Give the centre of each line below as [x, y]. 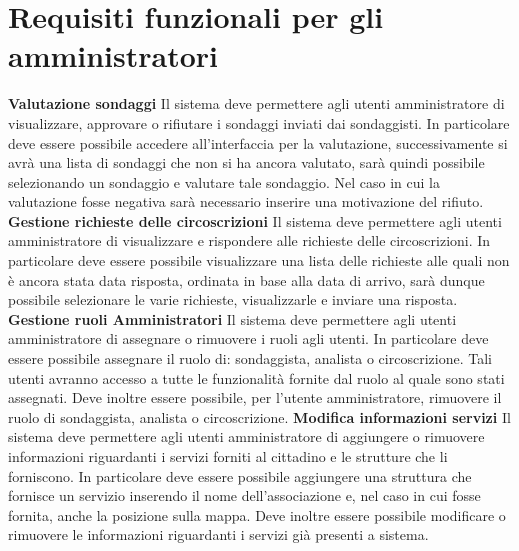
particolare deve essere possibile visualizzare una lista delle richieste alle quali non [259, 260]
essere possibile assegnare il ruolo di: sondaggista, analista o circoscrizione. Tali [250, 358]
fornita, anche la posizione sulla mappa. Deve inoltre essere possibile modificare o [257, 514]
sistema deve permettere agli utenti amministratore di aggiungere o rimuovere [246, 436]
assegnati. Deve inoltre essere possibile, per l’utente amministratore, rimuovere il [255, 397]
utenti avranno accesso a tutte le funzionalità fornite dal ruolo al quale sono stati [256, 377]
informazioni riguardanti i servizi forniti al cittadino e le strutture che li [228, 456]
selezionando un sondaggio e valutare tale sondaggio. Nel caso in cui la [224, 181]
